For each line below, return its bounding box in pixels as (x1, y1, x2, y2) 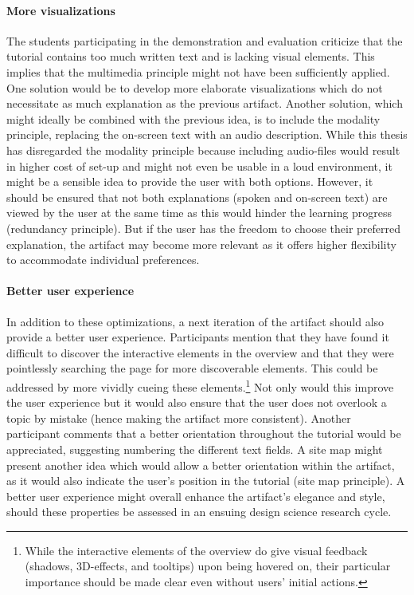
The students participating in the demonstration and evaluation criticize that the (6, 32, 403, 49)
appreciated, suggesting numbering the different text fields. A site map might (6, 440, 383, 457)
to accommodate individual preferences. (6, 251, 200, 268)
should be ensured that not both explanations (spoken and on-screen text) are (6, 188, 388, 205)
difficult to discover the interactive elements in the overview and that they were (6, 344, 394, 361)
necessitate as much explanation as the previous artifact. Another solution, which (6, 95, 403, 112)
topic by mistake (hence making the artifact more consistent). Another (6, 409, 351, 426)
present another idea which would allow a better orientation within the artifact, (6, 456, 395, 473)
